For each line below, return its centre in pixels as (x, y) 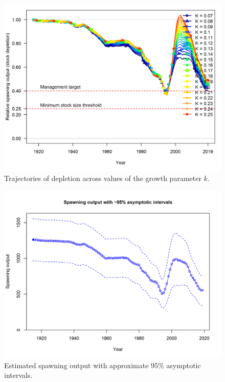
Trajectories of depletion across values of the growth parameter (103, 178)
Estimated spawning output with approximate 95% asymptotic (103, 365)
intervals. (18, 375)
